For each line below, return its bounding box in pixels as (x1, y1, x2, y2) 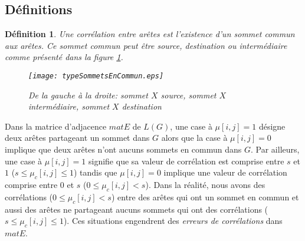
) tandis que (74, 166, 117, 179)
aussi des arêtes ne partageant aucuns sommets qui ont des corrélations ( (5, 203, 268, 215)
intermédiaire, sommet (28, 100, 110, 113)
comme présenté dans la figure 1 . (5, 51, 123, 63)
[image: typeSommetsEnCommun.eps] (28, 71, 164, 80)
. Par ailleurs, (251, 143, 300, 156)
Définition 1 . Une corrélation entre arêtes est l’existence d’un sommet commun (5, 28, 295, 40)
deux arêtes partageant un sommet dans (5, 131, 150, 144)
